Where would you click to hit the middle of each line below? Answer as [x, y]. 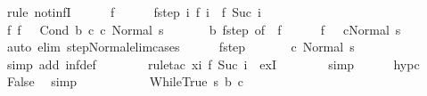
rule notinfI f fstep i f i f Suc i [134, 12]
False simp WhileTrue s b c [125, 81]
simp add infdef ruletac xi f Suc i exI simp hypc [213, 64]
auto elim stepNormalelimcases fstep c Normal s [181, 47]
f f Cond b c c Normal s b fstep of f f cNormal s [204, 29]
